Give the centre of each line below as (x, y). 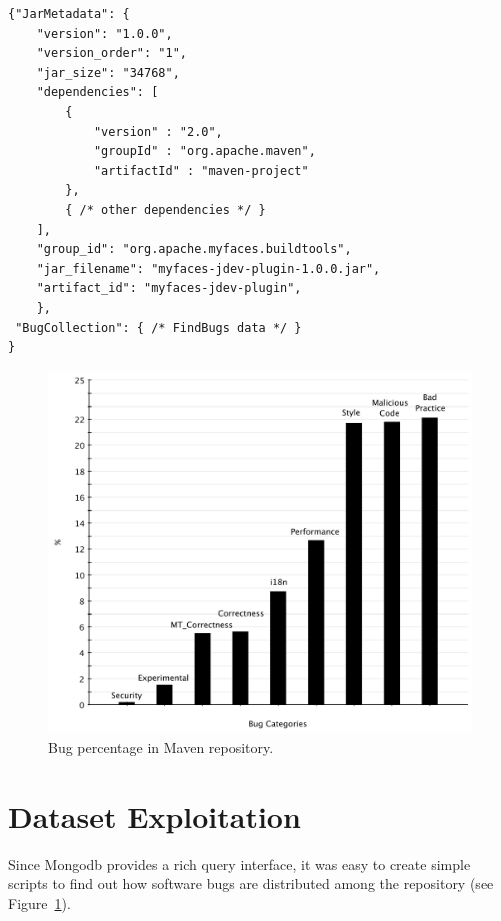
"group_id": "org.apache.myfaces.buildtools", (194, 249)
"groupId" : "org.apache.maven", (204, 151)
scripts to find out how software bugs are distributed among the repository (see (251, 883)
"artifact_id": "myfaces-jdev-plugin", (169, 288)
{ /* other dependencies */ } (165, 209)
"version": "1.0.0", (104, 33)
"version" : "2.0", (158, 131)
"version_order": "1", (111, 53)
